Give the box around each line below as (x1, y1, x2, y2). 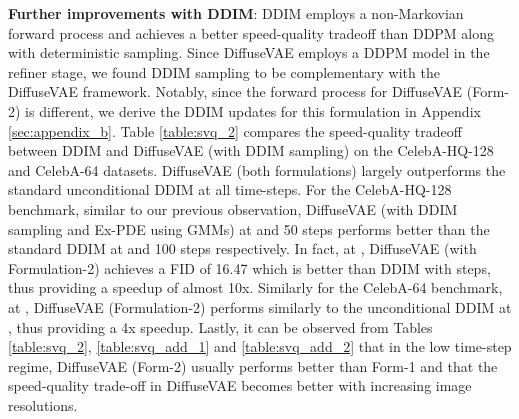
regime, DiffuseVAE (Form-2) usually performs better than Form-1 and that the (8, 355, 498, 376)
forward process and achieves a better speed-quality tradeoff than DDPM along (8, 22, 495, 43)
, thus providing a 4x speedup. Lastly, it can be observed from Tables (8, 316, 433, 337)
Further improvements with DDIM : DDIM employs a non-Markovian (8, 3, 464, 23)
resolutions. (8, 394, 78, 415)
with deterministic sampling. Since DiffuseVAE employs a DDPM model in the (8, 42, 490, 63)
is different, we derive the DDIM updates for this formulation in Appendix (25, 100, 481, 121)
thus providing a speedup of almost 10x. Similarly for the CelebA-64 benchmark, (8, 277, 503, 298)
